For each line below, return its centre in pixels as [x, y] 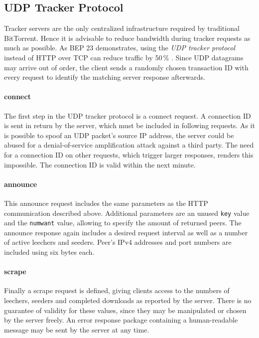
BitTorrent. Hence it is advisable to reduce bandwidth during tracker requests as [127, 38]
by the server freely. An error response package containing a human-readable [121, 320]
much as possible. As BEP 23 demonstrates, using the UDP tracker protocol [120, 48]
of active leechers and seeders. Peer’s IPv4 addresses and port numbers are [118, 242]
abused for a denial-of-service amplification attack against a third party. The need [129, 145]
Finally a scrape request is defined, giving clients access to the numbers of [117, 290]
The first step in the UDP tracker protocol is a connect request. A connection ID [128, 115]
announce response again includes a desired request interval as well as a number [126, 232]
